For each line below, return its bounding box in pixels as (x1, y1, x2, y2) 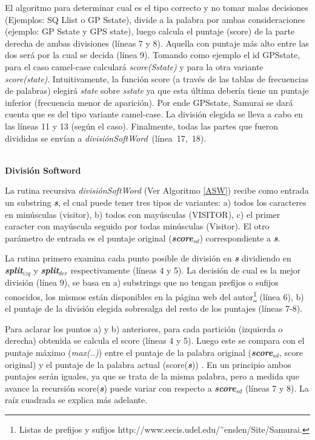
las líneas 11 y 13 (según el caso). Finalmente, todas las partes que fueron (5, 119, 279, 132)
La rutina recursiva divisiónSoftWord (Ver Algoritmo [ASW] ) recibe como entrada (5, 184, 309, 197)
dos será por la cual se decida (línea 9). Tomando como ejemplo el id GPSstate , (5, 48, 300, 61)
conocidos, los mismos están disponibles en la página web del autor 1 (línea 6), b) (5, 288, 304, 303)
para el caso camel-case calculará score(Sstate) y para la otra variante (5, 60, 264, 73)
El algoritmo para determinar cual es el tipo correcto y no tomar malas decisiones (5, 1, 308, 13)
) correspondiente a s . (199, 231, 280, 244)
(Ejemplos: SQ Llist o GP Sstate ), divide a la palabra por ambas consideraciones (5, 13, 305, 25)
